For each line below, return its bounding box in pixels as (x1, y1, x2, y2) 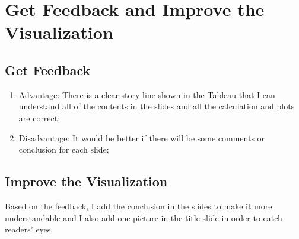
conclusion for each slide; (18, 143, 109, 156)
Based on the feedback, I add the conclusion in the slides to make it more (5, 199, 272, 212)
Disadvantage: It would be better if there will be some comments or (18, 131, 265, 144)
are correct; (18, 111, 61, 124)
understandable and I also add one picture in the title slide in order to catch (5, 211, 282, 224)
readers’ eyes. (5, 223, 53, 235)
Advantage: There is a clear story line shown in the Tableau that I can (18, 88, 275, 101)
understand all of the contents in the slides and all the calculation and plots (18, 100, 295, 112)
